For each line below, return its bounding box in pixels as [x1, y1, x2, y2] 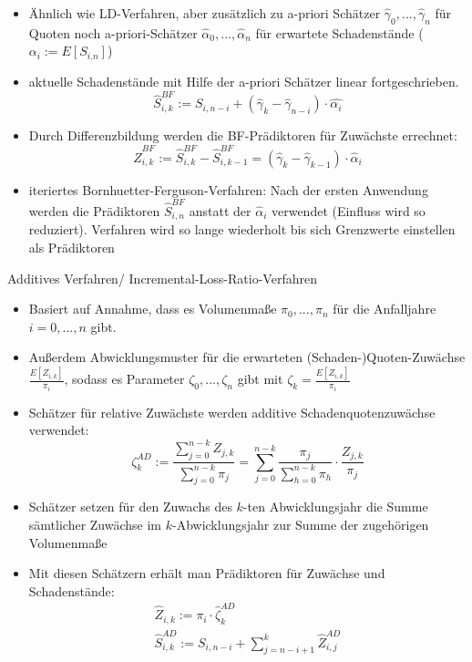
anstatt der [189, 201, 251, 220]
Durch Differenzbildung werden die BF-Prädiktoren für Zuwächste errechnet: [28, 126, 457, 145]
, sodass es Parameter [64, 369, 185, 388]
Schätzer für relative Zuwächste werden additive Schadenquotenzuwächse [28, 402, 436, 421]
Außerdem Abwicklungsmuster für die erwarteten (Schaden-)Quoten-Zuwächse [28, 347, 466, 367]
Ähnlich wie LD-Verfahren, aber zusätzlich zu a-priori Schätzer [28, 4, 381, 22]
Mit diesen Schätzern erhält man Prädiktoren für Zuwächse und [28, 564, 385, 583]
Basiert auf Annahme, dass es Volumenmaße [28, 299, 277, 318]
